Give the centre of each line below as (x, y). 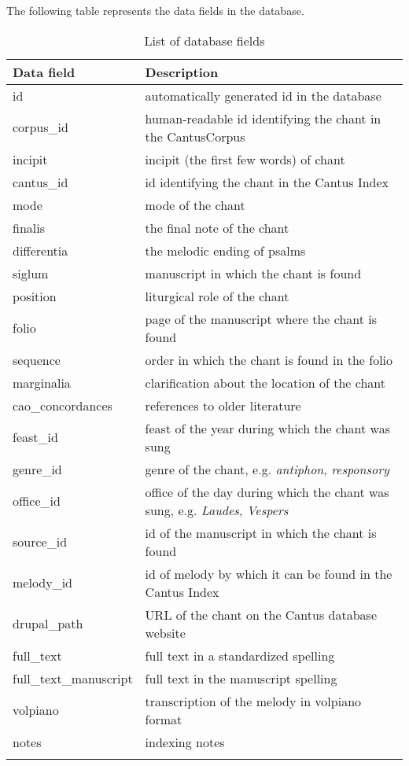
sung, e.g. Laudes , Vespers (217, 510)
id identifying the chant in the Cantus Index (267, 182)
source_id (40, 542)
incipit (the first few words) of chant (245, 159)
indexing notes (185, 742)
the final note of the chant (217, 227)
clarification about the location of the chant (265, 382)
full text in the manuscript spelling (241, 678)
